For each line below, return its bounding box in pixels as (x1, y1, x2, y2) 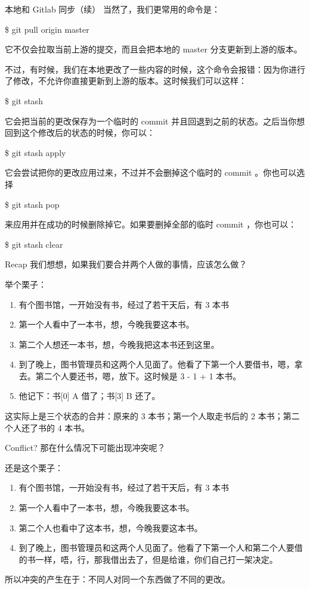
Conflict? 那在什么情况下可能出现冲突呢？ (5, 441, 166, 454)
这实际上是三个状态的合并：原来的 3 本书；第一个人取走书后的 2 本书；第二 (5, 410, 300, 422)
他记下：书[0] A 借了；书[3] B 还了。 (18, 389, 160, 402)
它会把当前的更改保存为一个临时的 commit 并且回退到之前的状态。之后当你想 (5, 114, 305, 127)
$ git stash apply (5, 146, 66, 158)
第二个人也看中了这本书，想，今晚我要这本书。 (18, 521, 203, 534)
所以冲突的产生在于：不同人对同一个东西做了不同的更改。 (5, 573, 230, 585)
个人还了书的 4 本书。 (5, 421, 90, 434)
